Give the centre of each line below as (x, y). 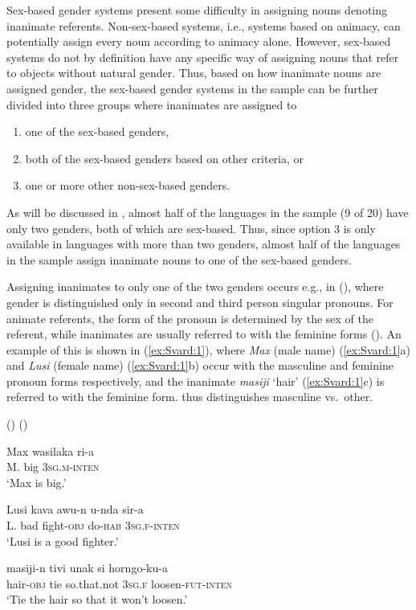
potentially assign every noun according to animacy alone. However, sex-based (199, 41)
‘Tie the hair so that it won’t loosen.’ (97, 599)
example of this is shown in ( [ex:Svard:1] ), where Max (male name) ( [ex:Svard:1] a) (208, 349)
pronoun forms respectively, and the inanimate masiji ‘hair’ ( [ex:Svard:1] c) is (196, 381)
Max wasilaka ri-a (51, 450)
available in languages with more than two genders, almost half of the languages (204, 244)
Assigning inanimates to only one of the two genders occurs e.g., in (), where (195, 287)
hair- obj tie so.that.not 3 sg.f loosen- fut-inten (120, 583)
